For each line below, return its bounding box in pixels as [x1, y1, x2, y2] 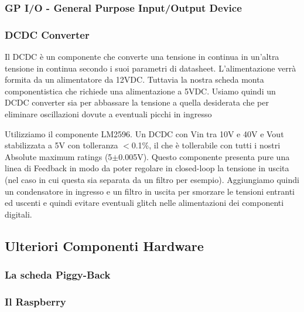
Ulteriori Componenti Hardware [5, 236, 204, 255]
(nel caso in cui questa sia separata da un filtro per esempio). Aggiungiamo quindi [5, 174, 299, 185]
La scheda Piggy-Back [5, 267, 111, 282]
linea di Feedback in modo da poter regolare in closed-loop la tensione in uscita [5, 162, 289, 174]
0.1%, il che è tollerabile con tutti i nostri [131, 139, 281, 151]
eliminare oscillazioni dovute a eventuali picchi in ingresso [5, 108, 212, 120]
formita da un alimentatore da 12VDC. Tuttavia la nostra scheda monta [5, 73, 264, 86]
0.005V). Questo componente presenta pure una [118, 150, 290, 162]
